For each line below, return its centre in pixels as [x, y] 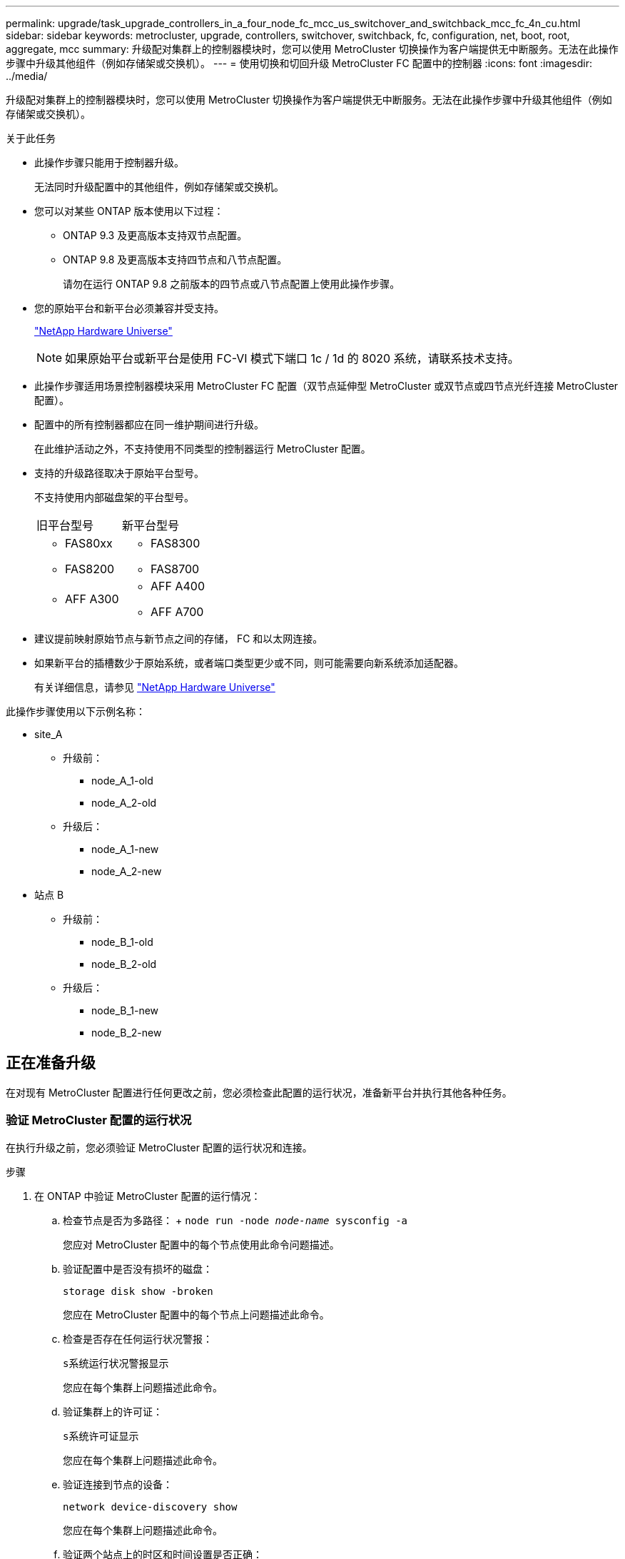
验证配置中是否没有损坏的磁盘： [138, 1268]
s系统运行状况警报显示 [116, 1363]
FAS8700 [175, 569]
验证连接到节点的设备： [118, 1484]
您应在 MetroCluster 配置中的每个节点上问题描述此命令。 [196, 1314]
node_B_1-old [122, 942]
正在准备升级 [51, 1063]
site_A [49, 734]
